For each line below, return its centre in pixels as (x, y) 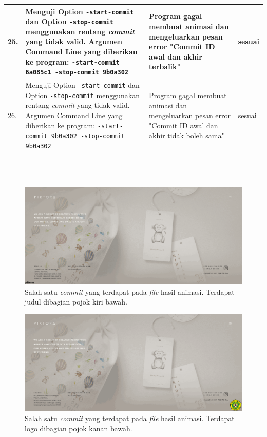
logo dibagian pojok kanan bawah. (79, 428)
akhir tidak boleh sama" (187, 135)
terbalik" (165, 66)
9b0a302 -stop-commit (88, 136)
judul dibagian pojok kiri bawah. (76, 302)
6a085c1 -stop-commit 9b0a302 (77, 73)
